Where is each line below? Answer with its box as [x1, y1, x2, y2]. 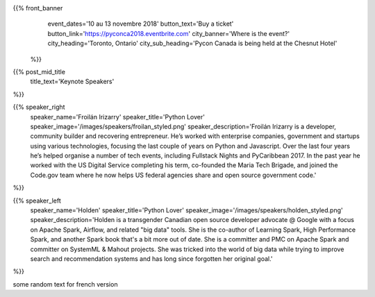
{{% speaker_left [12, 196, 62, 205]
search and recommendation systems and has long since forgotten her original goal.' [30, 254, 273, 263]
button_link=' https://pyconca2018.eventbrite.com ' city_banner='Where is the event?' [47, 29, 290, 37]
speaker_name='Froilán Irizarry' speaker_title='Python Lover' [30, 112, 205, 121]
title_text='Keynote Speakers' [30, 77, 115, 86]
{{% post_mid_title [12, 67, 66, 76]
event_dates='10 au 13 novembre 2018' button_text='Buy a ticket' [47, 19, 234, 28]
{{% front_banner [12, 4, 63, 12]
